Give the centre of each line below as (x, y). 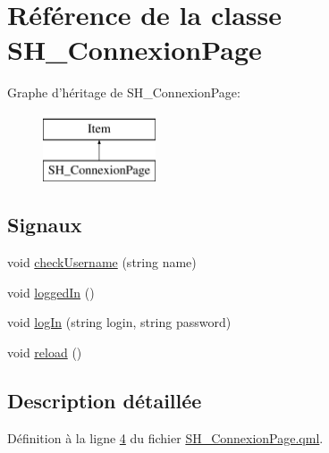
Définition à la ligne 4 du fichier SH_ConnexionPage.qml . (165, 437)
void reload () (45, 352)
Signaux (45, 225)
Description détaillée (105, 401)
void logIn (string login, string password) (119, 322)
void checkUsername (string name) (102, 262)
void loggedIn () (51, 292)
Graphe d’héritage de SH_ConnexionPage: (124, 92)
